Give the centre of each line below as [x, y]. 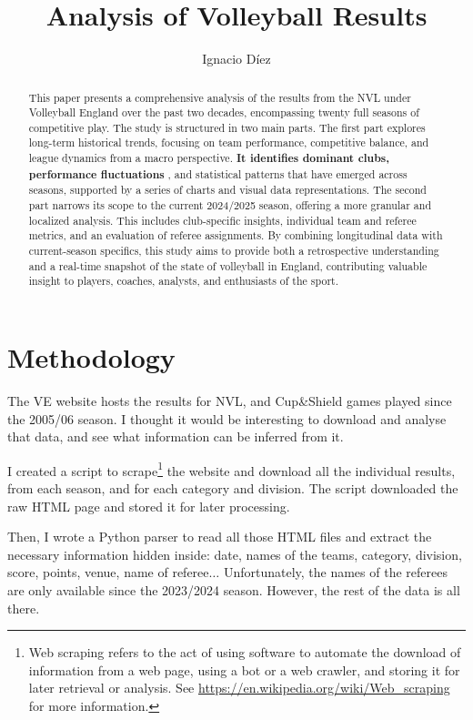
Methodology [91, 357]
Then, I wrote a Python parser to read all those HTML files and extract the [220, 537]
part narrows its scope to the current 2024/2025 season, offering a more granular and [230, 205]
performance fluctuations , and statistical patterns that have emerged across [218, 174]
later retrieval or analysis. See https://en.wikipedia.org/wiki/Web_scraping [239, 688]
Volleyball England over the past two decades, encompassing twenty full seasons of [224, 112]
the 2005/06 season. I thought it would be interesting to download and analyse [227, 418]
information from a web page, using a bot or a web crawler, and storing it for [244, 669]
